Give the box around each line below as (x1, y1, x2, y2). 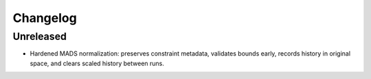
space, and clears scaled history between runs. (30, 59, 165, 67)
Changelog (12, 10, 77, 25)
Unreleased (12, 30, 67, 43)
